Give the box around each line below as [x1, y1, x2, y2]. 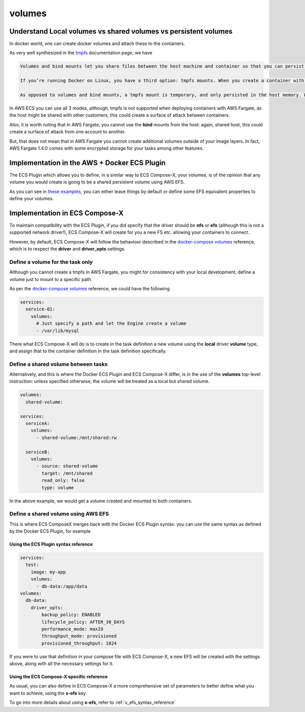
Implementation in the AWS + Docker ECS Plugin [9, 158, 166, 167]
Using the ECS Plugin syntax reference [9, 541, 93, 547]
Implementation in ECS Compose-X [9, 209, 124, 217]
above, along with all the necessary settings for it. [9, 661, 114, 667]
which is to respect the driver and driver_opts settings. [9, 246, 126, 252]
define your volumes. [9, 196, 54, 202]
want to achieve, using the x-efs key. [9, 690, 87, 696]
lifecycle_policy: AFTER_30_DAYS [41, 619, 125, 625]
